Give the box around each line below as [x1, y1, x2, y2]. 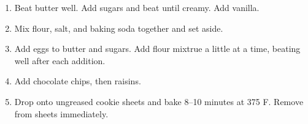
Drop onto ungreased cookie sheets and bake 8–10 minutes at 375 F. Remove [14, 95, 304, 108]
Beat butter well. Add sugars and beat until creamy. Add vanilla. [14, 1, 260, 13]
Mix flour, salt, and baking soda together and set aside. [14, 21, 223, 34]
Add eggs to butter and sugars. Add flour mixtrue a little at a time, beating [14, 42, 301, 55]
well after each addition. [14, 54, 106, 67]
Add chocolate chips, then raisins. [14, 75, 141, 87]
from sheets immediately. [14, 107, 109, 120]
